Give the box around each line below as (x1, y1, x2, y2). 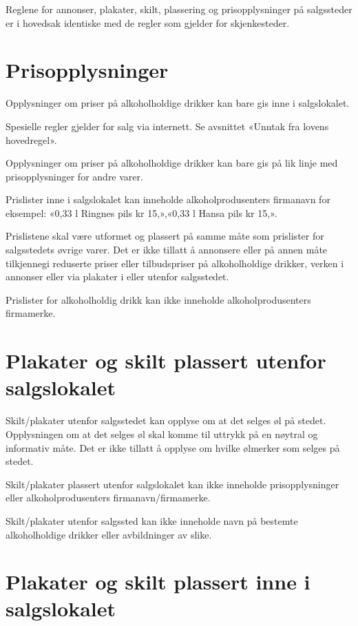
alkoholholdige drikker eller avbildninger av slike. (6, 527, 212, 541)
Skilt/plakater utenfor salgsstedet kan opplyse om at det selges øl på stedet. (6, 413, 326, 428)
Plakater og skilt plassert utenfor (6, 346, 326, 375)
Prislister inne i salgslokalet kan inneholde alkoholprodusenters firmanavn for (6, 192, 330, 207)
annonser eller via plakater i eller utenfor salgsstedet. (6, 269, 229, 284)
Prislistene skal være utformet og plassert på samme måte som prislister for (6, 229, 324, 243)
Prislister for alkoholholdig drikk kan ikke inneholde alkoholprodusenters (6, 292, 311, 306)
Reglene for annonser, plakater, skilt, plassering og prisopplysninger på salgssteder (6, 2, 352, 16)
